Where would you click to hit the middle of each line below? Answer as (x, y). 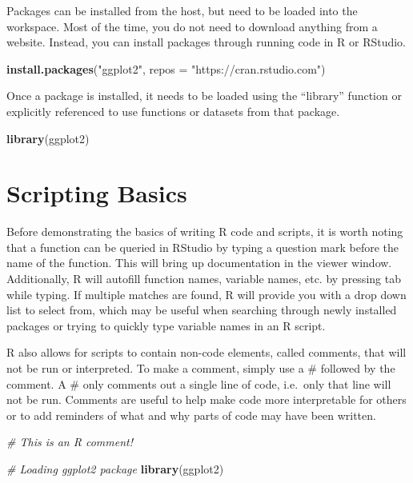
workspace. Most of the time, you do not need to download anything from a (192, 26)
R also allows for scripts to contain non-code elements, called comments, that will (206, 352)
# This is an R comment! (70, 442)
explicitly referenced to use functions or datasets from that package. (173, 111)
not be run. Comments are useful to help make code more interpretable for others (206, 399)
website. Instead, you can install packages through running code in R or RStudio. (206, 42)
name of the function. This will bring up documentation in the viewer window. (199, 263)
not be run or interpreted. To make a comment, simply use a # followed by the (201, 368)
